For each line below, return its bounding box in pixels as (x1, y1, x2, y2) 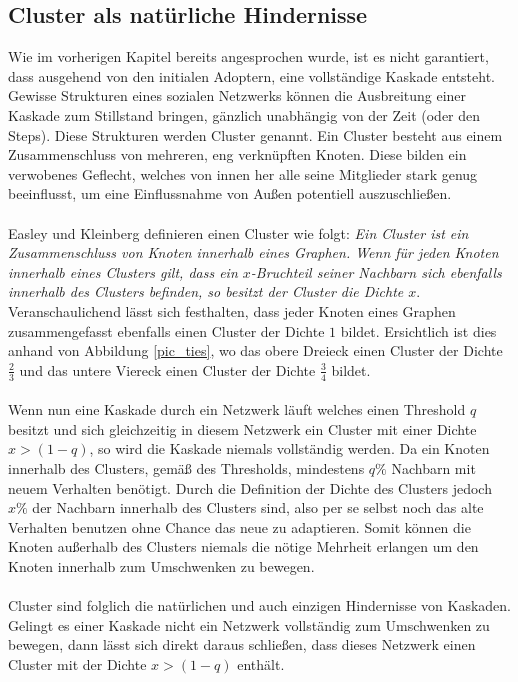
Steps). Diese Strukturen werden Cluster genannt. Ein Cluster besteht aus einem (8, 124, 503, 145)
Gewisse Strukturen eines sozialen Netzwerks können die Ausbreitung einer (8, 85, 467, 106)
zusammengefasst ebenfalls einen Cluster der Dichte (8, 320, 325, 341)
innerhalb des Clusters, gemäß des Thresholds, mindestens (8, 457, 365, 478)
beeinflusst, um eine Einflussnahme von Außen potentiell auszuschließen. (8, 183, 452, 204)
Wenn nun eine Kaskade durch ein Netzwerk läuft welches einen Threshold (8, 399, 466, 420)
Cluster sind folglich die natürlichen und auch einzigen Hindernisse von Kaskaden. (8, 595, 511, 616)
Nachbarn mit (391, 457, 476, 478)
